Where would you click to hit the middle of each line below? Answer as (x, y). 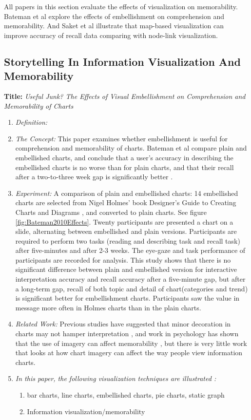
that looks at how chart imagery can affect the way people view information (129, 353)
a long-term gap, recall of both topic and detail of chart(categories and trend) (132, 288)
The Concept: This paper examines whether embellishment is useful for (121, 138)
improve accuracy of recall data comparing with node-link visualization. (111, 35)
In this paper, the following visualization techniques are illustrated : (116, 378)
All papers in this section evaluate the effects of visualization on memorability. (121, 6)
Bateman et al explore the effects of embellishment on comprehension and (114, 16)
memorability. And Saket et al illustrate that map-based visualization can (114, 26)
